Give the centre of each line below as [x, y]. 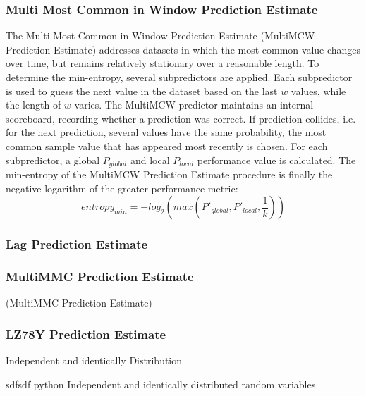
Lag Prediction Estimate [77, 244]
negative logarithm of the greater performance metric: [122, 188]
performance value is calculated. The [276, 160]
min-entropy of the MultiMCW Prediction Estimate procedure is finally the [169, 174]
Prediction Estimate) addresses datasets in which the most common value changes [183, 49]
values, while [318, 91]
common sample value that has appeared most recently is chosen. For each [167, 146]
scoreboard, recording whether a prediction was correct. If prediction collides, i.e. [181, 118]
